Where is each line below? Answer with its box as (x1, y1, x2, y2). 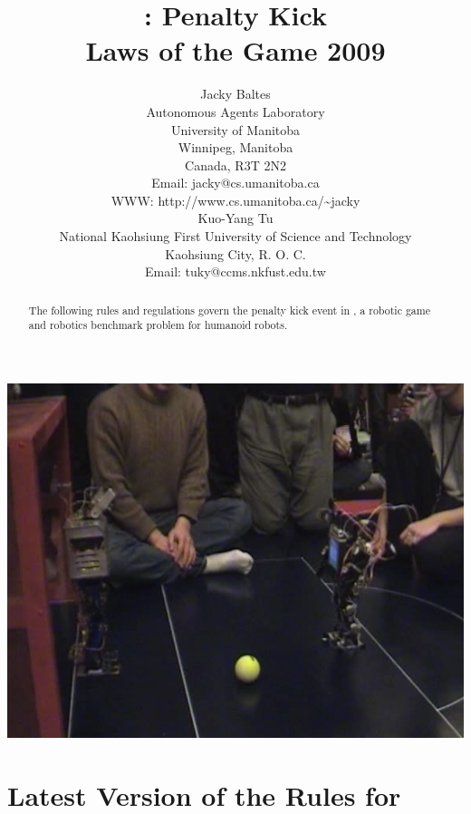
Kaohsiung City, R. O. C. (165, 244, 306, 263)
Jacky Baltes (200, 84, 271, 103)
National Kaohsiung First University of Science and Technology (59, 227, 412, 246)
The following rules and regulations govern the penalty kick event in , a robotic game (28, 302, 430, 317)
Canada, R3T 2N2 (185, 155, 286, 174)
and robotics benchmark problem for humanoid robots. (28, 317, 288, 333)
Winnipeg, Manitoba (178, 138, 293, 157)
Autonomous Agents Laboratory (146, 102, 325, 121)
